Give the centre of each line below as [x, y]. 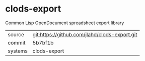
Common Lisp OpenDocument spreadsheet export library [65, 23]
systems [18, 51]
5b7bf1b [43, 42]
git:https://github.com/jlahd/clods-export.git [85, 34]
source [16, 34]
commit [17, 42]
